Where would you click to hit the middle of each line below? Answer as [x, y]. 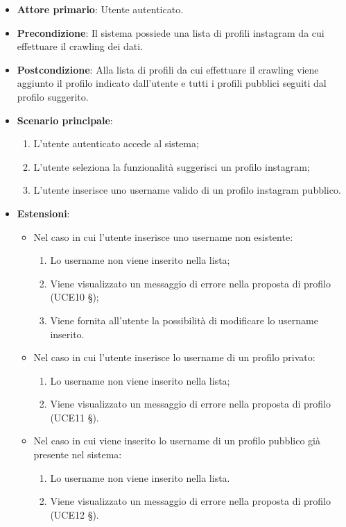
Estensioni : [43, 213]
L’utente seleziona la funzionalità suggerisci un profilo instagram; [172, 166]
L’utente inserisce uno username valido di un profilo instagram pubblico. [187, 190]
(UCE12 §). [75, 514]
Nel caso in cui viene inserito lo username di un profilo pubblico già [177, 441]
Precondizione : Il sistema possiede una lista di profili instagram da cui [171, 32]
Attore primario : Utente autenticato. [100, 9]
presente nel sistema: [78, 454]
